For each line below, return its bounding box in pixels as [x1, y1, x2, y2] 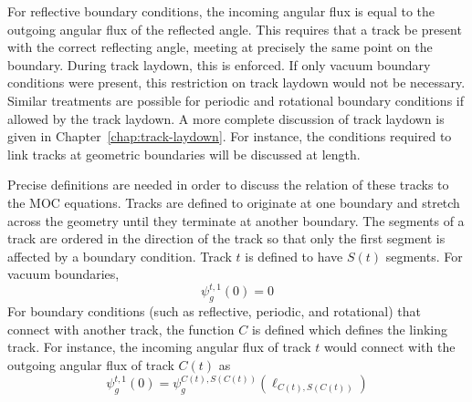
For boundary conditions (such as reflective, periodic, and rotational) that [7, 302, 421, 321]
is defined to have [245, 246, 343, 265]
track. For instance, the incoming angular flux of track [7, 337, 311, 356]
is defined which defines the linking [251, 319, 448, 338]
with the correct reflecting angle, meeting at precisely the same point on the [7, 37, 433, 57]
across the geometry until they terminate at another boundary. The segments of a [7, 211, 465, 230]
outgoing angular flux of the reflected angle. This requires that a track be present [7, 19, 462, 38]
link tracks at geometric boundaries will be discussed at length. [7, 144, 361, 163]
